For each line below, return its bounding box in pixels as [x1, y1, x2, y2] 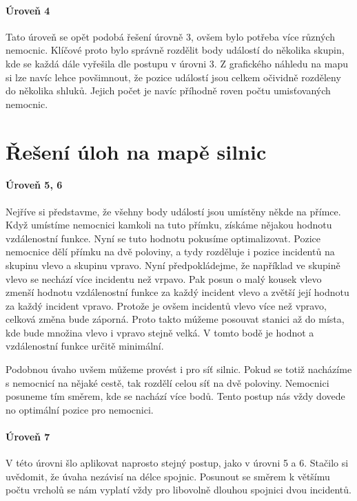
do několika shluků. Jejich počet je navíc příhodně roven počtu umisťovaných [6, 83, 331, 98]
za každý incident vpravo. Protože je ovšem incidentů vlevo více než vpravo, [6, 298, 327, 312]
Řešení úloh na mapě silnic [6, 137, 267, 165]
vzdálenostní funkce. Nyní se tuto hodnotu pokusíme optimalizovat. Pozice [6, 231, 321, 245]
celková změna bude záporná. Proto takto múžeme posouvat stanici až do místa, [6, 312, 345, 326]
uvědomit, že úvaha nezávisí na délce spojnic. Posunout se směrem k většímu [6, 469, 330, 483]
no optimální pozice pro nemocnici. [6, 402, 154, 416]
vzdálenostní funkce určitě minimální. [6, 339, 164, 353]
